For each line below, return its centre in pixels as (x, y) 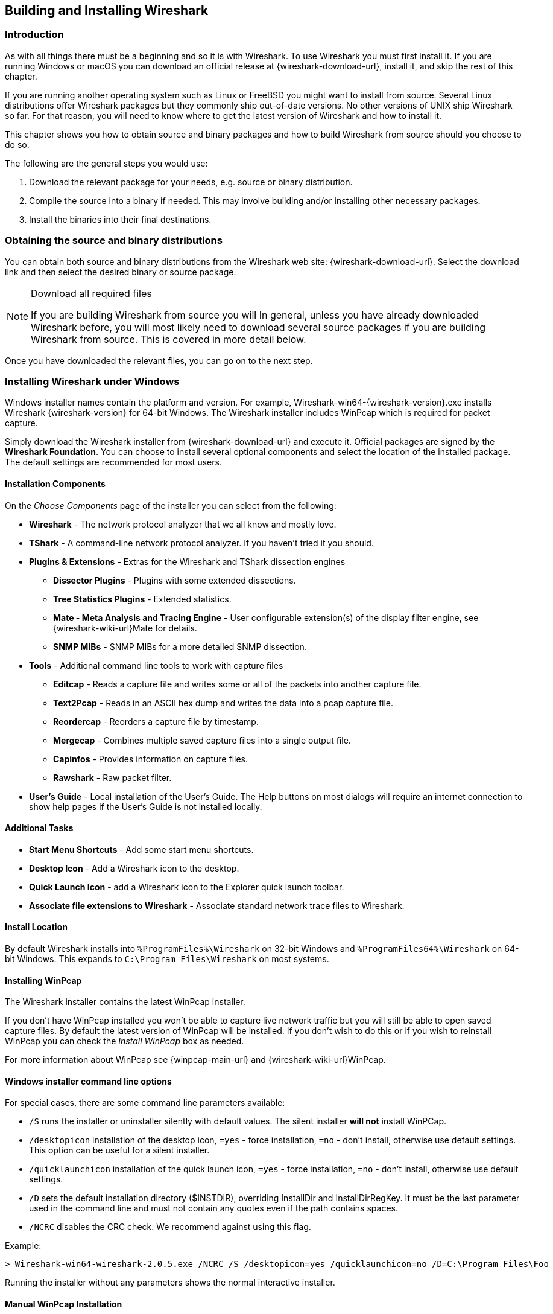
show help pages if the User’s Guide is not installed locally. (146, 806)
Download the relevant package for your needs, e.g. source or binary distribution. (191, 182)
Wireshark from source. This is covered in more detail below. (169, 339)
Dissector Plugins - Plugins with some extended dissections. (175, 580)
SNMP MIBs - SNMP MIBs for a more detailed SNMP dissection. (180, 646)
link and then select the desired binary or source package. (121, 272)
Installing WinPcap (43, 980)
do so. (17, 144)
